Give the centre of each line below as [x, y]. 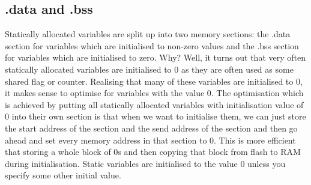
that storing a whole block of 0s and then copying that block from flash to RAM [153, 152]
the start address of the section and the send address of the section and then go [151, 128]
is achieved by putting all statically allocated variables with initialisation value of [154, 104]
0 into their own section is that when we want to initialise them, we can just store [155, 116]
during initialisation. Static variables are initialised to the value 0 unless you [145, 163]
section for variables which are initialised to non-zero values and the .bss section [152, 45]
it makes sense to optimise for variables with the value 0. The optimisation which [154, 93]
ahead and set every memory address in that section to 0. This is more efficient [150, 140]
